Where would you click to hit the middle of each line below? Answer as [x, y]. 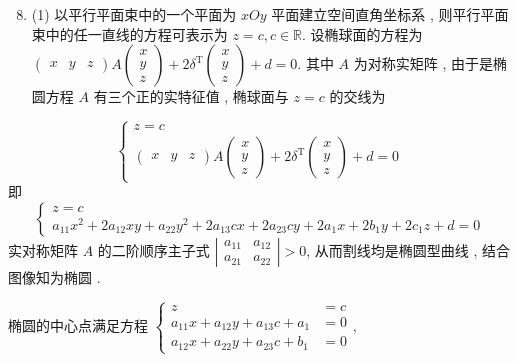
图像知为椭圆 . [54, 276]
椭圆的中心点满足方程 [78, 324]
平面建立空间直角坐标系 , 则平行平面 [390, 14]
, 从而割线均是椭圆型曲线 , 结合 [408, 249]
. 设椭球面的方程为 [362, 33]
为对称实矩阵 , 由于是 [423, 63]
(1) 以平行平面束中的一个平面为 [134, 14]
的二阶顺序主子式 [153, 249]
